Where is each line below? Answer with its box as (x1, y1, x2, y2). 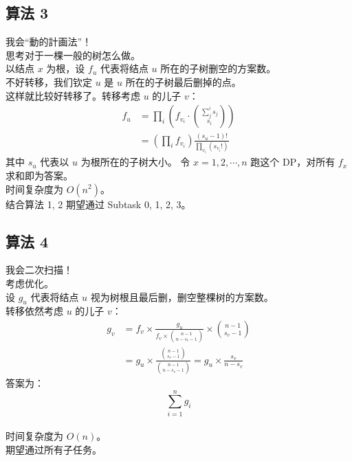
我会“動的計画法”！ (5, 34, 92, 49)
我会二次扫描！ (5, 262, 73, 277)
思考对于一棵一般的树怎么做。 (5, 47, 140, 62)
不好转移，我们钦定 (5, 74, 92, 89)
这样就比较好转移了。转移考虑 (5, 88, 140, 102)
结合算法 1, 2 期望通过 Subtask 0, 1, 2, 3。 (5, 196, 191, 211)
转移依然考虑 (5, 304, 63, 318)
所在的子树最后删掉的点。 (125, 74, 241, 89)
